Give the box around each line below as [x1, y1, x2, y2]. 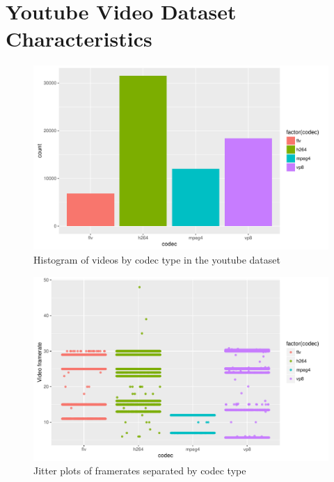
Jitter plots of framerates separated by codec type [33, 463, 246, 478]
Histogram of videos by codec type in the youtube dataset [33, 252, 280, 266]
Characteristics [6, 24, 152, 53]
